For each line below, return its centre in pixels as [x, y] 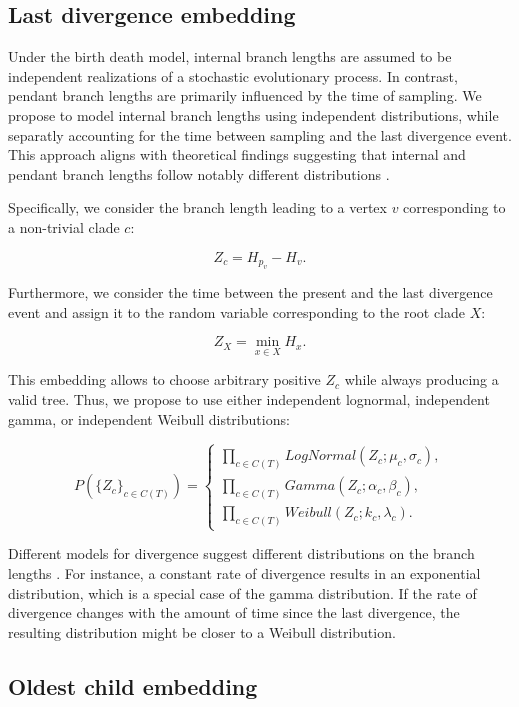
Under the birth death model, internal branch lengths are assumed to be [230, 56]
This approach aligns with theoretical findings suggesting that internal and [237, 154]
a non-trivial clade [64, 226]
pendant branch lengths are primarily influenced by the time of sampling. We [245, 95]
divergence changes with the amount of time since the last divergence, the [234, 612]
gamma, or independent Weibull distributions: [149, 418]
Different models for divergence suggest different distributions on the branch [241, 553]
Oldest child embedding [133, 685]
